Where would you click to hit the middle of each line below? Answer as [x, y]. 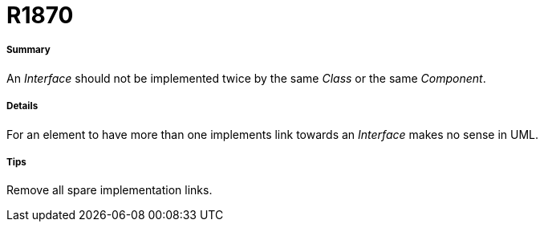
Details [22, 106]
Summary [28, 50]
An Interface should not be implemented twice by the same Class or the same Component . [246, 78]
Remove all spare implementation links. [110, 190]
